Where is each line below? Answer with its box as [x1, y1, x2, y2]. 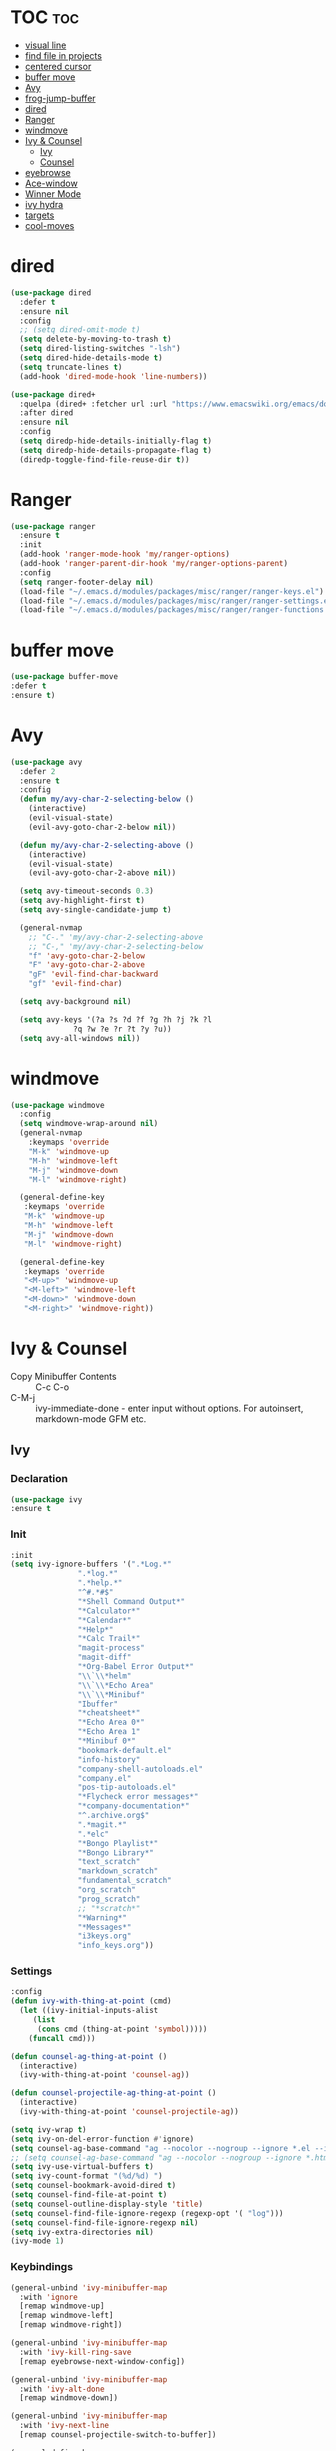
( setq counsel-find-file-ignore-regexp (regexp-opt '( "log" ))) [10, 2208, 284, 2218]
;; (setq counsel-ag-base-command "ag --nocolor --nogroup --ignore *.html [10, 2152, 333, 2163]
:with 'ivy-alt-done [19, 2384, 105, 2394]
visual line [24, 39, 67, 51]
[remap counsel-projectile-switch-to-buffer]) [19, 2430, 217, 2440]
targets [24, 209, 55, 221]
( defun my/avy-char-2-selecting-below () [19, 794, 195, 805]
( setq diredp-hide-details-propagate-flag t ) [19, 445, 213, 455]
